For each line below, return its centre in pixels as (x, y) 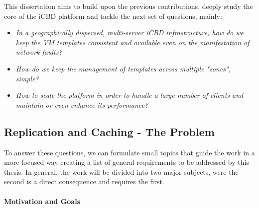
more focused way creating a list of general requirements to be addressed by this (127, 162)
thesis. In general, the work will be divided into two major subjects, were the (121, 172)
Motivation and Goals (42, 201)
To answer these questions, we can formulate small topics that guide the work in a (129, 152)
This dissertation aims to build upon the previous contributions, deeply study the (129, 6)
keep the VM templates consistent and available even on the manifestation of (132, 42)
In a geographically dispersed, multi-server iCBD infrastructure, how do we (130, 33)
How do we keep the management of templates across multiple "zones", (123, 68)
